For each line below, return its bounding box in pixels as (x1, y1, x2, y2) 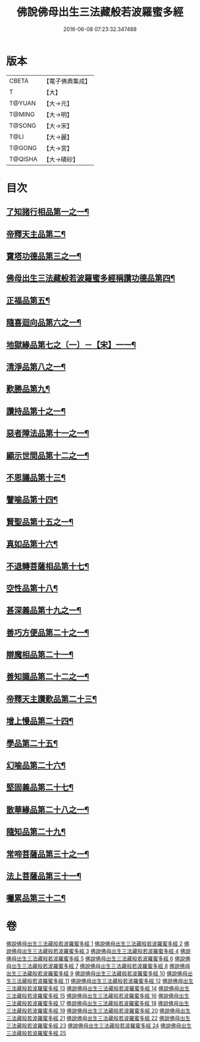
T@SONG (9, 121, 37, 129)
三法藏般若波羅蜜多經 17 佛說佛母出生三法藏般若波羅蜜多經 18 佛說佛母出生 (6, 1000, 189, 1007)
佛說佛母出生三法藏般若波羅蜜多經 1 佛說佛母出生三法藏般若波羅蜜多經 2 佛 (6, 940, 189, 947)
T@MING (9, 110, 35, 118)
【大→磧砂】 (43, 155, 79, 163)
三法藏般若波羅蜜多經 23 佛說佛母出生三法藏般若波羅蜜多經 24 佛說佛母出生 (6, 1022, 192, 1029)
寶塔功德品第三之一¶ (6, 251, 82, 261)
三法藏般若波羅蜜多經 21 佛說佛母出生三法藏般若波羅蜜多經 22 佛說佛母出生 (6, 1015, 191, 1022)
